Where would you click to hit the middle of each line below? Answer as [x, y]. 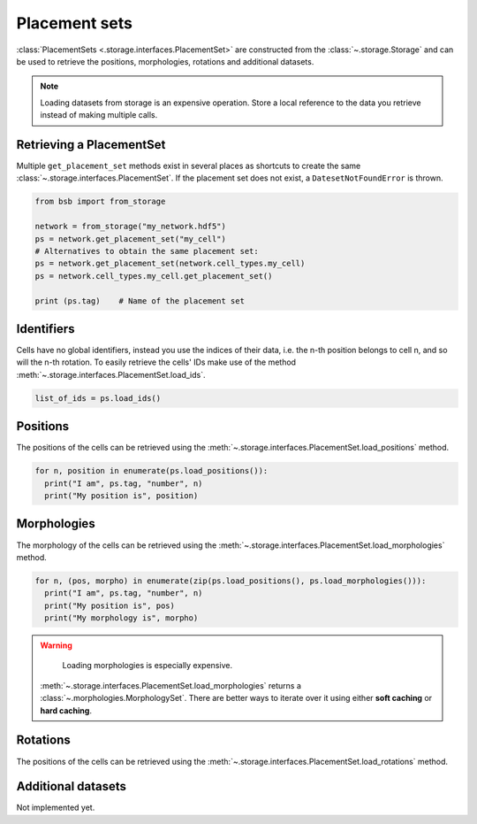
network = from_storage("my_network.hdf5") [131, 227]
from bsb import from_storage [100, 202]
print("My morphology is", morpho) [121, 618]
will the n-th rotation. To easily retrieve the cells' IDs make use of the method [156, 362]
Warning [56, 645]
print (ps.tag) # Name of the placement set [140, 300]
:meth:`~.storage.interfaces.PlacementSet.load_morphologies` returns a [171, 685]
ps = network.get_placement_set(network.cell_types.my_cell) [170, 264]
